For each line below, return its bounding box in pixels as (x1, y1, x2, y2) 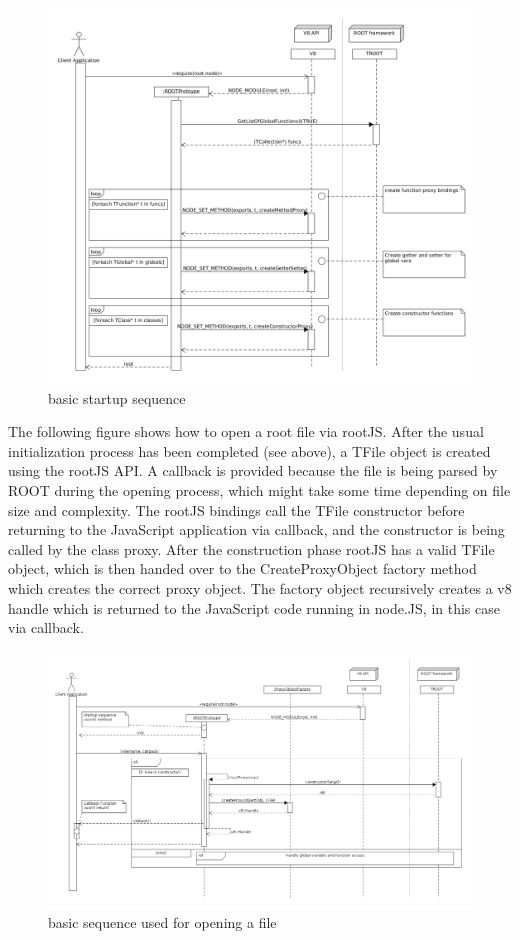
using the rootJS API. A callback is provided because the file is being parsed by (8, 460, 498, 481)
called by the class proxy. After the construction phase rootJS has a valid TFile (8, 538, 495, 559)
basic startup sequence (48, 387, 186, 408)
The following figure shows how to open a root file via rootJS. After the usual (8, 421, 484, 442)
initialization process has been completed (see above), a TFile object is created (8, 440, 491, 461)
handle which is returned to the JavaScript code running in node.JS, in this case (8, 597, 500, 618)
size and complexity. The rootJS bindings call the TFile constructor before (8, 499, 465, 520)
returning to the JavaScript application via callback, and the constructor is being (8, 519, 505, 540)
